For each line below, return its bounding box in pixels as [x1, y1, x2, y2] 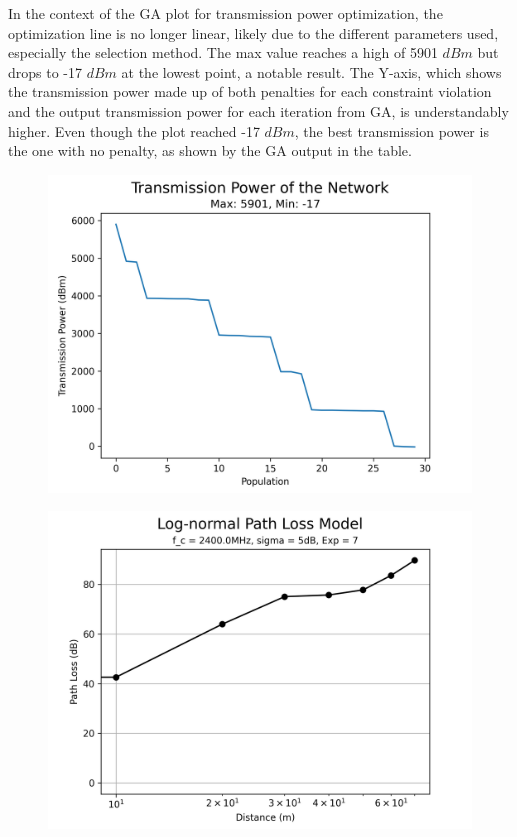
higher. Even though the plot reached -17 [8, 120, 260, 141]
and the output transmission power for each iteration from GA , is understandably [8, 100, 509, 121]
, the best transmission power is [294, 120, 489, 141]
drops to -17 [8, 61, 83, 82]
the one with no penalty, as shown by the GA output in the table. [8, 140, 412, 161]
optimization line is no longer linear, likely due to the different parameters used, [8, 22, 499, 43]
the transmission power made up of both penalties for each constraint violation [8, 81, 492, 102]
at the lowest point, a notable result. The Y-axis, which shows [121, 61, 502, 82]
